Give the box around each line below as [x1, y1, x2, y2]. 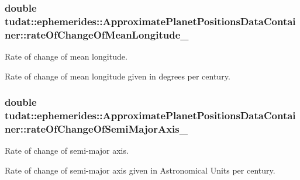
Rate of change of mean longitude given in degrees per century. [5, 70, 230, 82]
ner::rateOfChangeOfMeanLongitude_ [5, 27, 189, 41]
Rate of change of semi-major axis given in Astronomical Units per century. [5, 164, 275, 176]
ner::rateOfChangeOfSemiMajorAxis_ [5, 122, 188, 136]
